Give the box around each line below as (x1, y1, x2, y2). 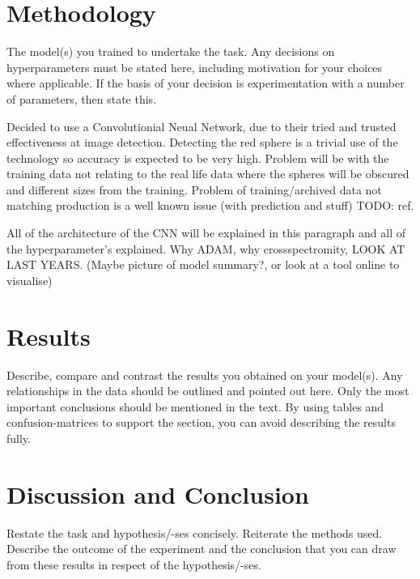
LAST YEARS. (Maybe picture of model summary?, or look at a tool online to (6, 256, 400, 273)
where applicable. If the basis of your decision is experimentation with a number (6, 75, 405, 92)
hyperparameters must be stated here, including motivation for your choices (6, 58, 383, 75)
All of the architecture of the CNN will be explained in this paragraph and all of (6, 224, 405, 241)
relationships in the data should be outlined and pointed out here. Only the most (6, 382, 409, 399)
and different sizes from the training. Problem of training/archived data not (6, 181, 382, 198)
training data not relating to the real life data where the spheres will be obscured (6, 165, 409, 182)
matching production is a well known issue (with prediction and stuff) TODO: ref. (6, 197, 414, 214)
